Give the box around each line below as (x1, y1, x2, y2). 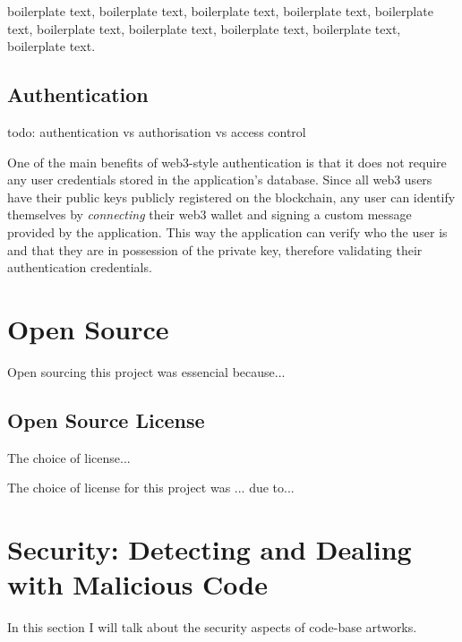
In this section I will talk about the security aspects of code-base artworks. (7, 618, 417, 637)
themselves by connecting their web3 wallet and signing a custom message (7, 205, 412, 224)
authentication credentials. (7, 258, 152, 277)
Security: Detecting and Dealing (7, 531, 412, 568)
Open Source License (7, 406, 205, 433)
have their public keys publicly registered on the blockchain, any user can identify (7, 187, 456, 206)
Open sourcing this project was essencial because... (7, 362, 286, 381)
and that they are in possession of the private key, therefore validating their (7, 240, 423, 259)
